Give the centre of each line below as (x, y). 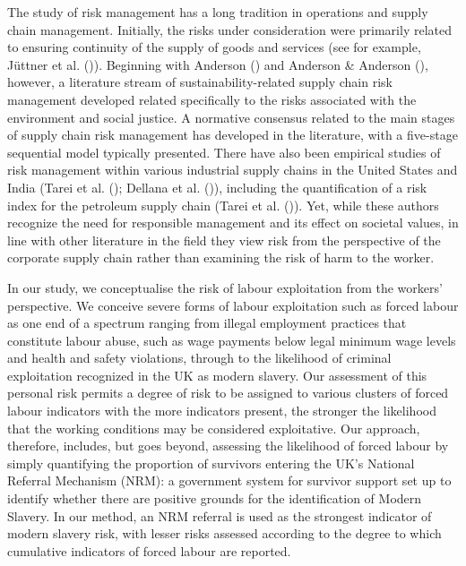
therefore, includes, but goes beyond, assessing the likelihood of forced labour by (228, 446)
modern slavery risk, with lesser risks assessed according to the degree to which (224, 533)
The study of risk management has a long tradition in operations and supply (218, 12)
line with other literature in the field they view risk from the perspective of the (224, 240)
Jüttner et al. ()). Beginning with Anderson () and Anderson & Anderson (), (218, 64)
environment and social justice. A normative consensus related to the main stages (231, 117)
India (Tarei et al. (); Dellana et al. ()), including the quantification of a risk (217, 187)
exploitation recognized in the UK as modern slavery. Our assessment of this (217, 375)
